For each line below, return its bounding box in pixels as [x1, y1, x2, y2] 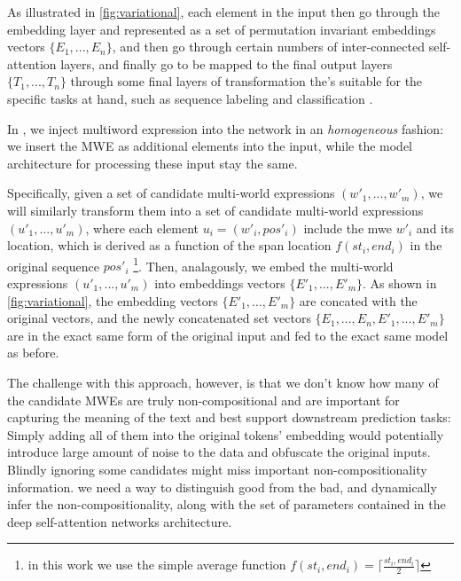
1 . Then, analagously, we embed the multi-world [133, 254, 394, 275]
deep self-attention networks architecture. [7, 512, 232, 530]
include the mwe [303, 218, 392, 237]
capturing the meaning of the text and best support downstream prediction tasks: [7, 408, 451, 427]
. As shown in [363, 273, 437, 292]
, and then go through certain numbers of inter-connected [112, 37, 425, 56]
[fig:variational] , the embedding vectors [7, 291, 218, 310]
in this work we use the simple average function [27, 555, 286, 574]
